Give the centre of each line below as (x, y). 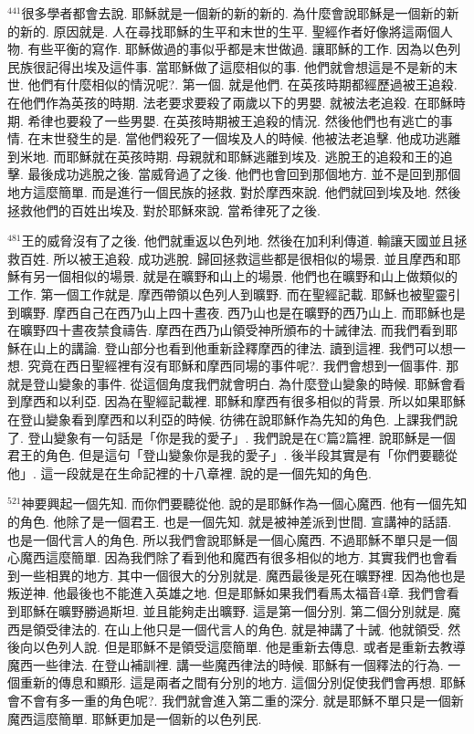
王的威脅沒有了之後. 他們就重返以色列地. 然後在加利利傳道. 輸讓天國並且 (238, 241)
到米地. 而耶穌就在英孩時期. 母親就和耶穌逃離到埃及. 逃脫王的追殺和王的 (224, 156)
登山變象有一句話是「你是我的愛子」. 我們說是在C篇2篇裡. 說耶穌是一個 (242, 437)
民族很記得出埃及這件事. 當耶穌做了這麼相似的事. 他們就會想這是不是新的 (226, 66)
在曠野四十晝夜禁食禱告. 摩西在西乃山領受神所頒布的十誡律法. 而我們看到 (226, 330)
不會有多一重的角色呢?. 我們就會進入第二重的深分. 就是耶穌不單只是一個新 (242, 700)
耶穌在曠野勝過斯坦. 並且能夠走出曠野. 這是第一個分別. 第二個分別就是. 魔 (240, 611)
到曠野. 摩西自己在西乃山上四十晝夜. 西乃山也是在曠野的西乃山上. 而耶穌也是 (237, 312)
